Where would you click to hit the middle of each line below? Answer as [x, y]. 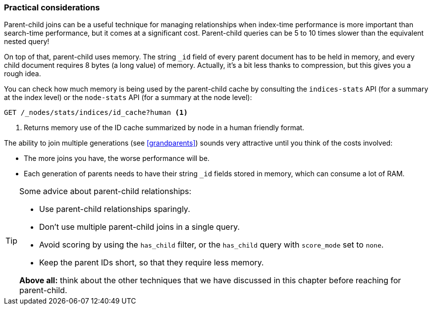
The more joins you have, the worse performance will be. [117, 158]
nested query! [27, 42]
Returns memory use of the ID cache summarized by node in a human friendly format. [164, 128]
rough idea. [23, 74]
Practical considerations [52, 7]
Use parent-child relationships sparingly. [115, 209]
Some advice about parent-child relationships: [106, 191]
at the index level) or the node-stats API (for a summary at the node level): [128, 98]
